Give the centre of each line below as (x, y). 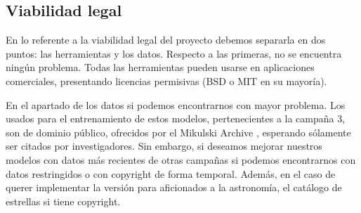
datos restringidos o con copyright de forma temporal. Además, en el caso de (171, 173)
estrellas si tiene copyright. (63, 201)
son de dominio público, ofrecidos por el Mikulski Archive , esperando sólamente (178, 132)
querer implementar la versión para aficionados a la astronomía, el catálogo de (174, 187)
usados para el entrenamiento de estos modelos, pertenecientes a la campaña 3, (176, 118)
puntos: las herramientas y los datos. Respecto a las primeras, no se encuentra (174, 53)
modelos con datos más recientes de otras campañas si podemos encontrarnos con (181, 159)
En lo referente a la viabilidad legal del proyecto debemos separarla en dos (166, 40)
